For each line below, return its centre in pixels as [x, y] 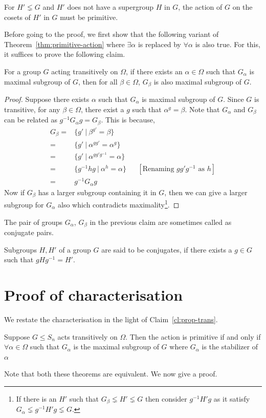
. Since [234, 99]
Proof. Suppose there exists [47, 99]
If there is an [36, 398]
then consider [166, 398]
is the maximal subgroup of [116, 347]
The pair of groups [34, 222]
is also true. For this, [228, 44]
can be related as [31, 120]
